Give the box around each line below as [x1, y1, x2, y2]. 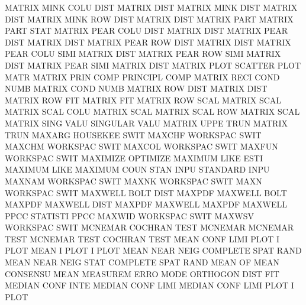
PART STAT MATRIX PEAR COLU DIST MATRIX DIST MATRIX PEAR [5, 24, 288, 37]
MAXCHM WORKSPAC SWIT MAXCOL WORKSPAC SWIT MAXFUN [5, 140, 278, 152]
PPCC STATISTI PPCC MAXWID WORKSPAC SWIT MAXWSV [5, 209, 255, 222]
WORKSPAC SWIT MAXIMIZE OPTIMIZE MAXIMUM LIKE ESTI [5, 151, 263, 164]
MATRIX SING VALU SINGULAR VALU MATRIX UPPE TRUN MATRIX [5, 116, 288, 129]
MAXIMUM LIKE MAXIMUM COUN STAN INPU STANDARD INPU [5, 163, 270, 176]
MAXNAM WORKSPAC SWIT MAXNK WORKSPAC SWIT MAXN [5, 174, 262, 187]
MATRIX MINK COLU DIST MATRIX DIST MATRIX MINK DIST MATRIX [5, 1, 298, 13]
